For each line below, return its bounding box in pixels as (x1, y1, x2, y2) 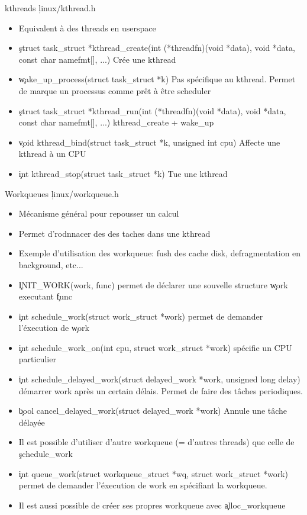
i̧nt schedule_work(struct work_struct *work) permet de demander (18, 310, 263, 322)
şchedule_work (18, 448, 73, 460)
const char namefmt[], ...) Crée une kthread (18, 53, 176, 65)
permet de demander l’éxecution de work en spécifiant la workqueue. (18, 479, 267, 491)
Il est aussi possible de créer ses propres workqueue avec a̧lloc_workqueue (18, 498, 286, 511)
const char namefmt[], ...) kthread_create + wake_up (18, 116, 214, 128)
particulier (18, 353, 56, 365)
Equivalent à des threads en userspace (18, 21, 156, 34)
